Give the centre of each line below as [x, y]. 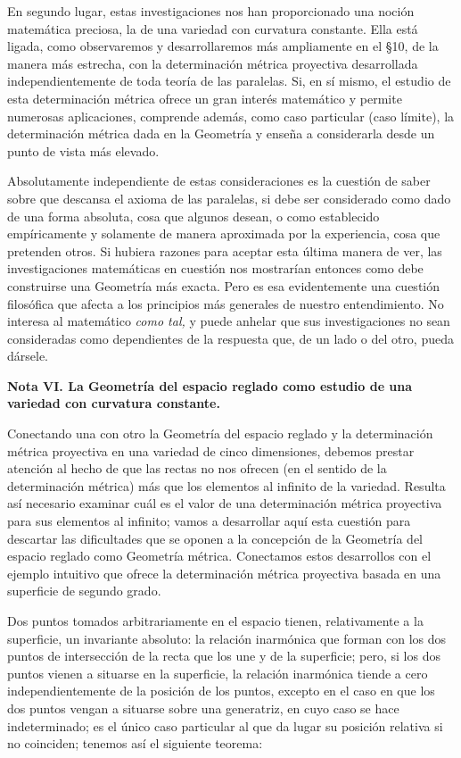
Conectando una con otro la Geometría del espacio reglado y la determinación [220, 433]
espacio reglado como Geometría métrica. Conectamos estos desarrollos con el [219, 556]
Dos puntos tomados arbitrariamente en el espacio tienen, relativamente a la [215, 621]
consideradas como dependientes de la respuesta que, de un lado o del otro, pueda [230, 338]
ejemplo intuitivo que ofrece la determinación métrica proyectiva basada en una [224, 573]
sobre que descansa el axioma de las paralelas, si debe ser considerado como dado [229, 198]
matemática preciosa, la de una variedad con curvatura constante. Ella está [213, 28]
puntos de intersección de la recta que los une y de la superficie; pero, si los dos [224, 656]
